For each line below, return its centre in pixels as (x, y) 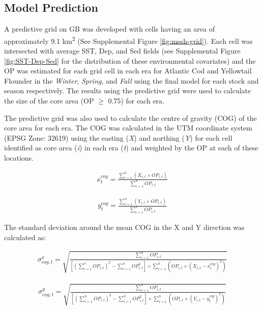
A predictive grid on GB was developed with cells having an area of (109, 29)
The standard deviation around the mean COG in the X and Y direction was (124, 227)
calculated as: (25, 237)
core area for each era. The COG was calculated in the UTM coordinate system (128, 128)
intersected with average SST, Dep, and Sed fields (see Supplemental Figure (122, 51)
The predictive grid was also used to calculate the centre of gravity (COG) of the (130, 118)
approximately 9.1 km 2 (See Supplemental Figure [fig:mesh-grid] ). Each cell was (128, 40)
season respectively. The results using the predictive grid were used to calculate (128, 91)
